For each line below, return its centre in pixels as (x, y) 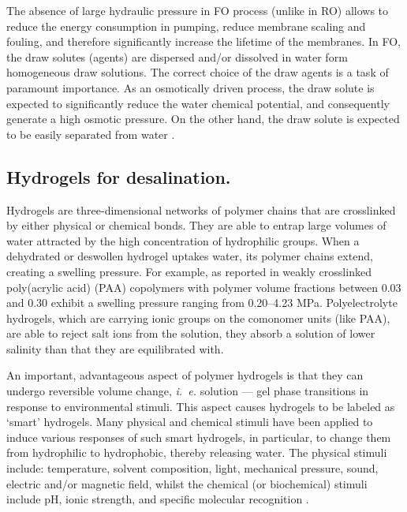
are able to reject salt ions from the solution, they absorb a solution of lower (191, 333)
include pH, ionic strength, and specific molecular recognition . (158, 499)
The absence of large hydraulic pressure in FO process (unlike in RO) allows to (198, 10)
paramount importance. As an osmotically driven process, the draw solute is (190, 87)
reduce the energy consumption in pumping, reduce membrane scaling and (186, 26)
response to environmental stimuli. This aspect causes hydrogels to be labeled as (201, 406)
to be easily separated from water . (91, 134)
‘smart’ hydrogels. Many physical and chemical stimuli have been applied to (190, 422)
